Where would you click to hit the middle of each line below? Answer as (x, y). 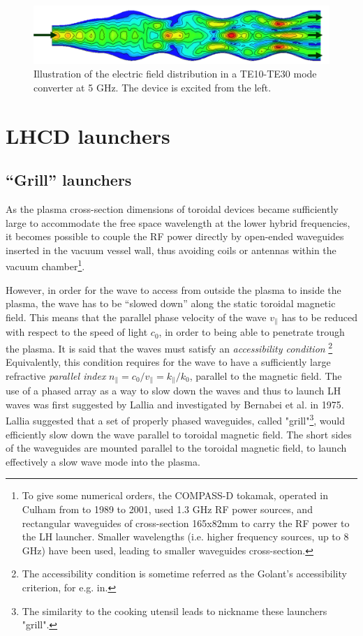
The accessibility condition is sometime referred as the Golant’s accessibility (184, 574)
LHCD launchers (88, 135)
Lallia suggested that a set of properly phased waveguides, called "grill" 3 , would (176, 419)
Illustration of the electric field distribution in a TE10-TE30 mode (175, 74)
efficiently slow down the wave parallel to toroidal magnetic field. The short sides (179, 434)
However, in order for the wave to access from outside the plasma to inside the (173, 289)
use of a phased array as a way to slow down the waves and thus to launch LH (173, 391)
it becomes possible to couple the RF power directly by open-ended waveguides (175, 236)
